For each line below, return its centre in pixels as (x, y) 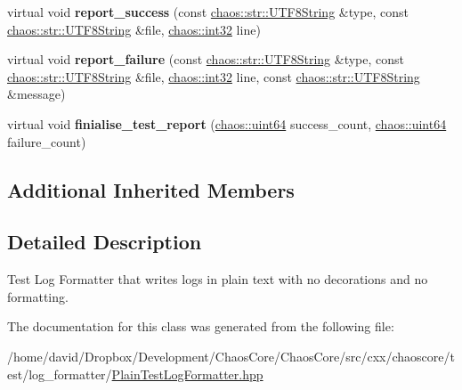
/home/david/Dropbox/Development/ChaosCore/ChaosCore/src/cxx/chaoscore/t (231, 356)
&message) (36, 94)
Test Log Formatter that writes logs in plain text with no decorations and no (218, 279)
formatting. (38, 296)
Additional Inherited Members (151, 189)
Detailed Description (105, 242)
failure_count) (47, 141)
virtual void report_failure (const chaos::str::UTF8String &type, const (206, 59)
